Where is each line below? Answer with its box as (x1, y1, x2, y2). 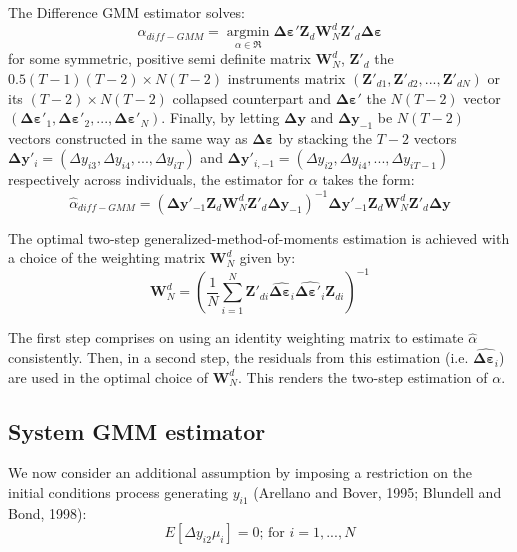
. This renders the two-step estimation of (237, 366, 488, 387)
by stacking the (278, 127, 373, 148)
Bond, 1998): (8, 502, 87, 523)
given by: (239, 247, 296, 268)
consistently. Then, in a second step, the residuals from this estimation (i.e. (8, 347, 469, 368)
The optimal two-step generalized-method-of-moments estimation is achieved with (8, 227, 510, 248)
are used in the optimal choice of (8, 366, 208, 387)
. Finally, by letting (161, 107, 280, 128)
